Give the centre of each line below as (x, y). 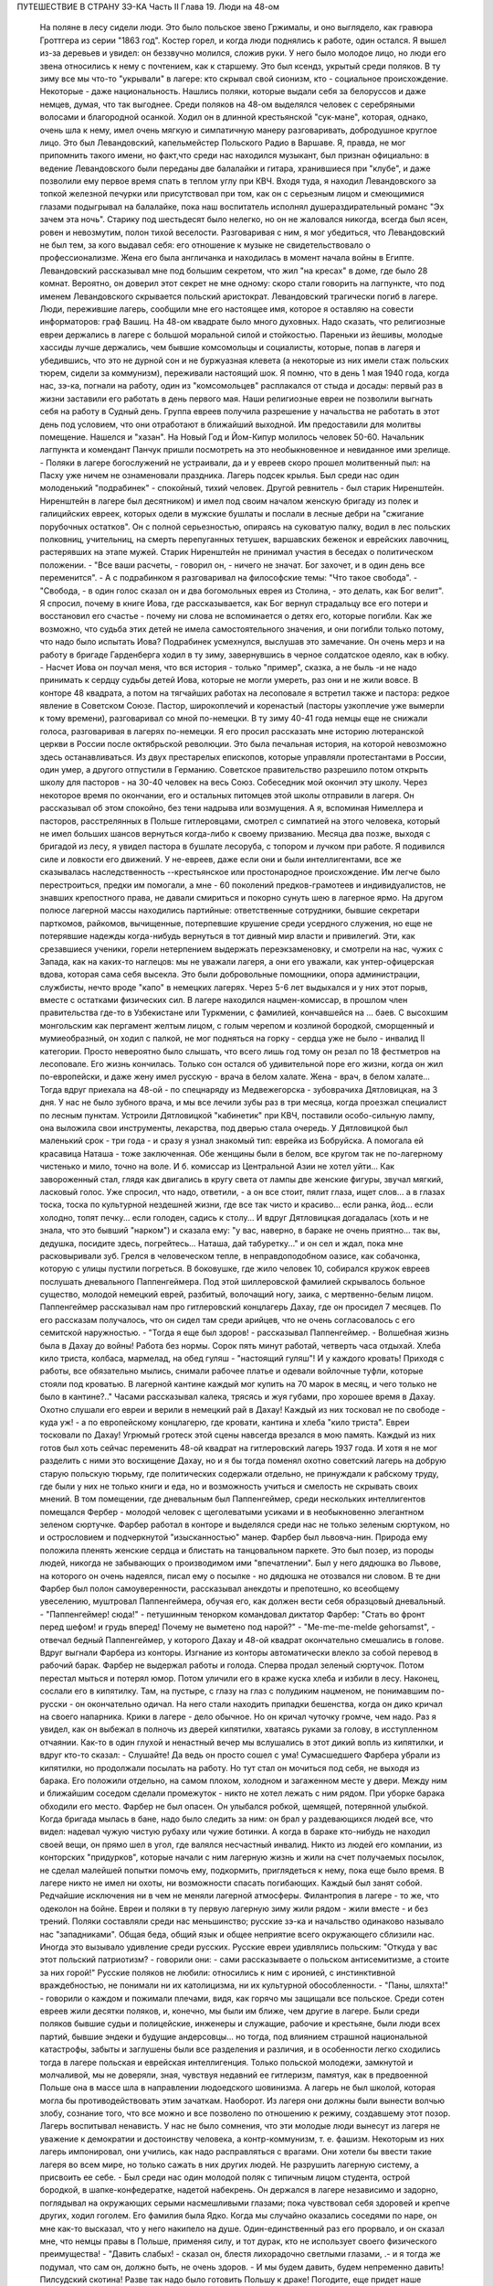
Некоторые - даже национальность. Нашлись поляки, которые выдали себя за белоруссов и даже (233, 91)
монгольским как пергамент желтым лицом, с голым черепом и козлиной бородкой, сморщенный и (237, 1025)
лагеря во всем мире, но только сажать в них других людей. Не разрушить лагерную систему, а (229, 2164)
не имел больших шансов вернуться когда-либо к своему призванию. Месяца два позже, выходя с (235, 833)
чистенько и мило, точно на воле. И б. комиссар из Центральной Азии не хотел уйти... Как (217, 1167)
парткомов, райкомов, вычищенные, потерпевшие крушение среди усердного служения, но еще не (236, 923)
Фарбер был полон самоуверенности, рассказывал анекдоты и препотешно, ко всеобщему (220, 1589)
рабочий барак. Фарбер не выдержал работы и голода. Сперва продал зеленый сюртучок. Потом (232, 1665)
